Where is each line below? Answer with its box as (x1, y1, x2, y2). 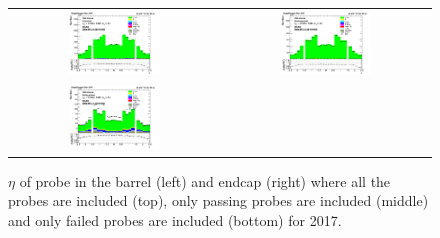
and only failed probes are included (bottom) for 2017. (8, 209, 342, 230)
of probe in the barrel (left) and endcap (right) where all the (19, 170, 391, 191)
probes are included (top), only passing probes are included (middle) (8, 190, 429, 211)
